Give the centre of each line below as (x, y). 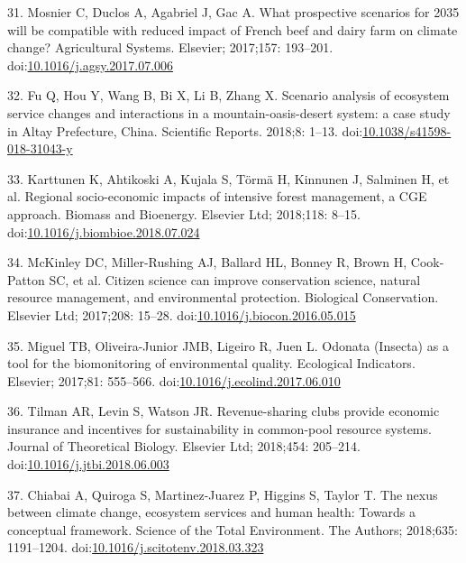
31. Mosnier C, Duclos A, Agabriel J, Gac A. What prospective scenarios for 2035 (233, 12)
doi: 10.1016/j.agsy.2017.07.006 (91, 65)
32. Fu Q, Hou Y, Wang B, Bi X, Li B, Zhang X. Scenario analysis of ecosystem (228, 95)
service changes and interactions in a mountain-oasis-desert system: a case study (229, 112)
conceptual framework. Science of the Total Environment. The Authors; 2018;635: (233, 529)
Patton (26, 279)
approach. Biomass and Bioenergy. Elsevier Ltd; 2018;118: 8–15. (184, 213)
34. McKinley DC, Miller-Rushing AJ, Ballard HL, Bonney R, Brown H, (207, 262)
